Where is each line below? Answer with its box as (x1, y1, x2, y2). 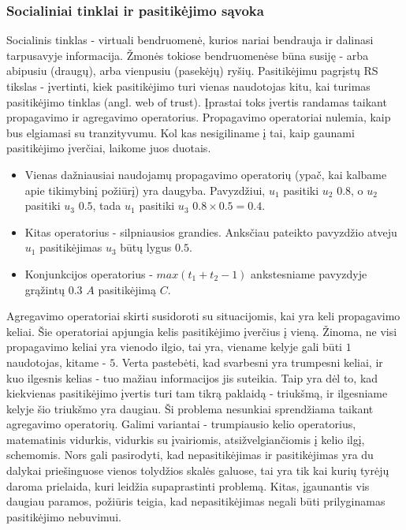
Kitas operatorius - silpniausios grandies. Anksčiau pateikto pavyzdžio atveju (24, 223, 397, 240)
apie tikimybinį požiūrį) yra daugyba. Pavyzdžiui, (24, 181, 266, 198)
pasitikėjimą (98, 281, 157, 297)
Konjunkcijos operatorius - (24, 265, 153, 282)
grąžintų (24, 281, 65, 297)
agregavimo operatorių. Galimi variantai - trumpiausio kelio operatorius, (6, 416, 356, 432)
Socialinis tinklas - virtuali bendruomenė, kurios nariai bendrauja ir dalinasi (6, 32, 374, 48)
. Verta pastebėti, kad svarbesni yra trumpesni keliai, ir (115, 353, 383, 370)
